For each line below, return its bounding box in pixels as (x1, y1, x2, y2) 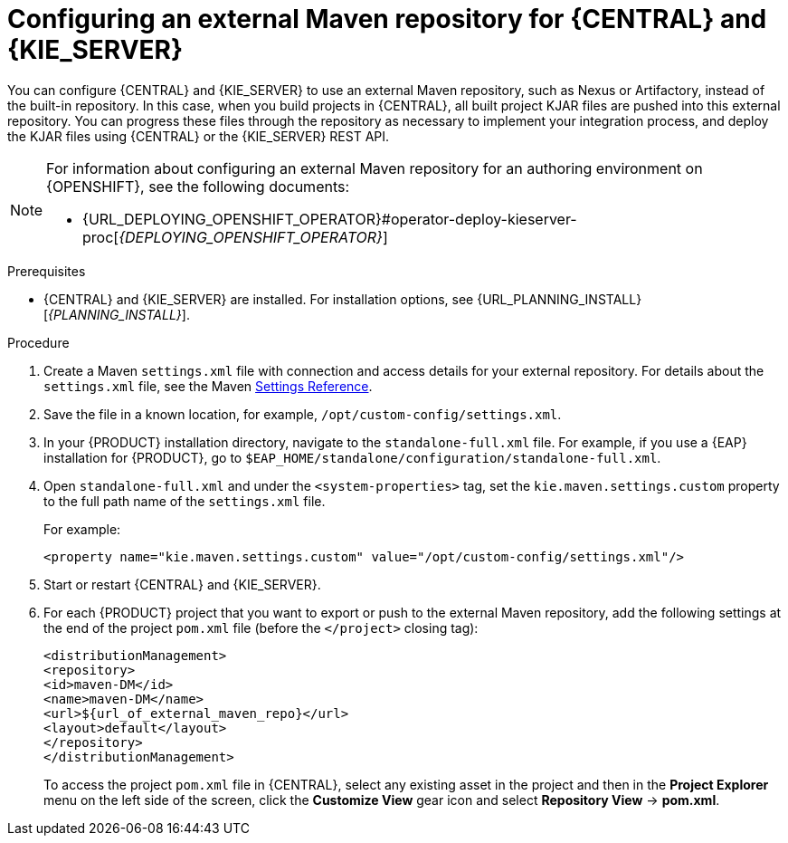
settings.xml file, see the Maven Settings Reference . (43, 378, 373, 394)
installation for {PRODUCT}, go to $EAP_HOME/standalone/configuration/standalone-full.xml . (43, 449, 661, 465)
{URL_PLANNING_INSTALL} (477, 291, 642, 307)
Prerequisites (7, 263, 86, 279)
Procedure (7, 334, 70, 350)
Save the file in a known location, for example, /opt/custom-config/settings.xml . (43, 406, 562, 422)
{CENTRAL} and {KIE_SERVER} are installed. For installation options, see (43, 291, 474, 307)
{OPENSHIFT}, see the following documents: (46, 177, 350, 196)
